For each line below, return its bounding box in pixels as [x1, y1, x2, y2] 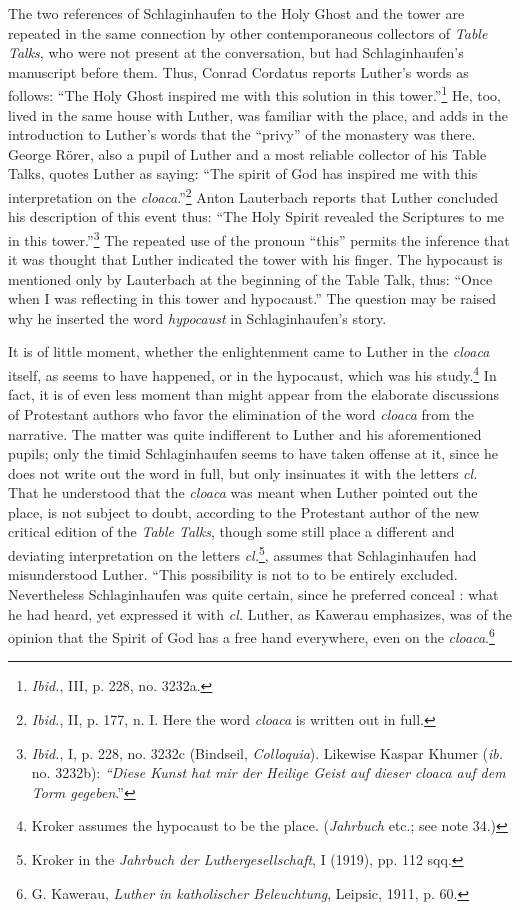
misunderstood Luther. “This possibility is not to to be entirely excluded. [8, 564, 458, 585]
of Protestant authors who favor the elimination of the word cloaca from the [8, 403, 475, 424]
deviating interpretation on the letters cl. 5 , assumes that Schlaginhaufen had [8, 542, 477, 565]
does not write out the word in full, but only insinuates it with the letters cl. [8, 462, 478, 483]
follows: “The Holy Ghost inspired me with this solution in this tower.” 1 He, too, [8, 82, 501, 106]
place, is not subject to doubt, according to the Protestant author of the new [8, 501, 480, 522]
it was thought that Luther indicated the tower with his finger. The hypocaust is [8, 249, 503, 270]
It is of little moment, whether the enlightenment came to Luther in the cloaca [8, 341, 490, 362]
